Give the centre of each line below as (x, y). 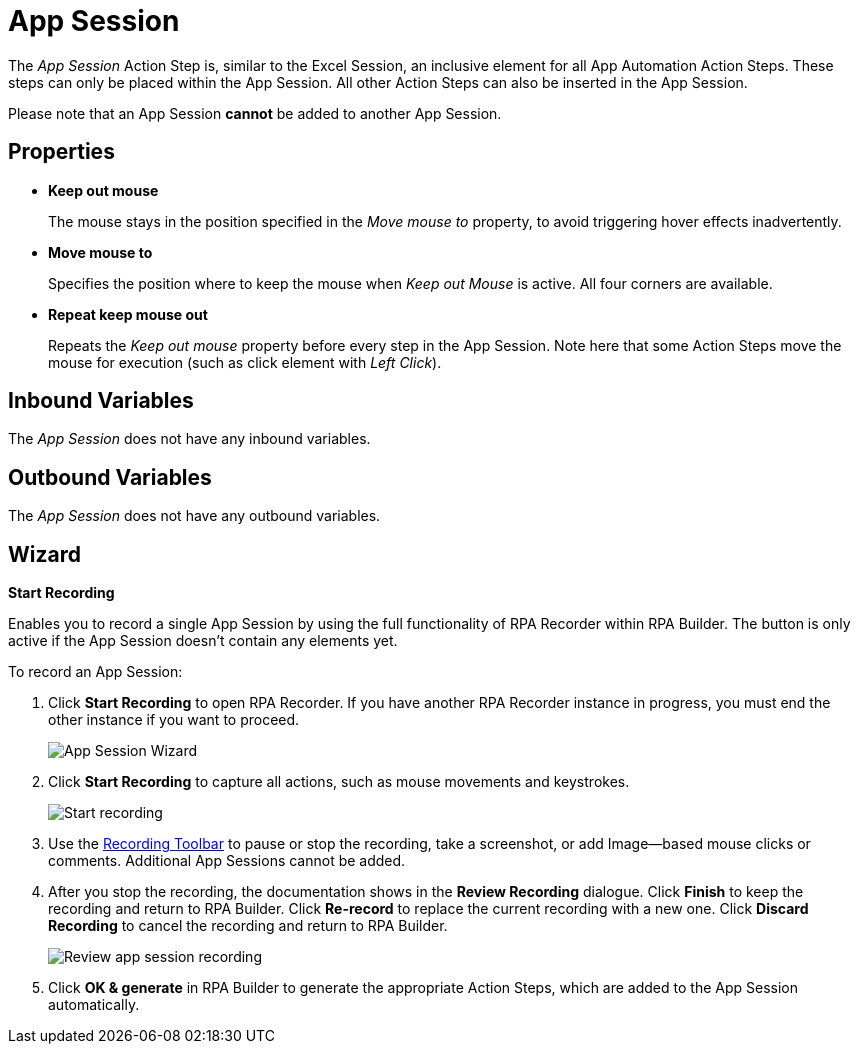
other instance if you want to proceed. (174, 720)
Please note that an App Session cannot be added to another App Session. (255, 113)
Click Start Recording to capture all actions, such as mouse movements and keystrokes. (339, 782)
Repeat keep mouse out (128, 314)
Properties (61, 152)
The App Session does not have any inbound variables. (189, 439)
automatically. (94, 1005)
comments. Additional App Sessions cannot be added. (227, 861)
